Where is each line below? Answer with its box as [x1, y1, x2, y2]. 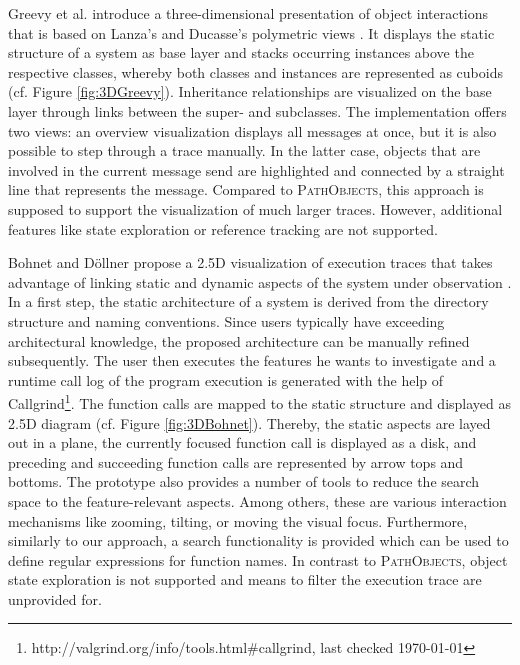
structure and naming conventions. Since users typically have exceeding [8, 310, 445, 331]
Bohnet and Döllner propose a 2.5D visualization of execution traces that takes [8, 252, 493, 273]
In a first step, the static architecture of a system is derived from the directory [8, 291, 489, 312]
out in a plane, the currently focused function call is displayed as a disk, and [8, 432, 477, 453]
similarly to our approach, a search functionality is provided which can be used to [8, 530, 509, 551]
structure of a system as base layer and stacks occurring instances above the [8, 42, 474, 63]
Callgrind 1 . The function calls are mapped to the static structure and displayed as [8, 390, 512, 413]
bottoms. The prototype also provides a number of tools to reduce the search [8, 471, 480, 492]
